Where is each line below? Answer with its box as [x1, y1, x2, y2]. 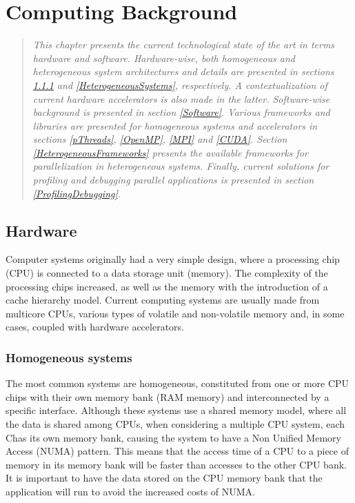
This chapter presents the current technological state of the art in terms [32, 37, 335, 52]
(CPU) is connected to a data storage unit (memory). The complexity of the [6, 266, 328, 280]
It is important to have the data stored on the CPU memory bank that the [6, 471, 323, 485]
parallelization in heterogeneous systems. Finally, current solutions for [32, 159, 329, 173]
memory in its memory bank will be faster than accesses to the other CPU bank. [6, 457, 347, 471]
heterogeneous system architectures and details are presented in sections [32, 64, 334, 79]
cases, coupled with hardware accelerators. [6, 319, 184, 334]
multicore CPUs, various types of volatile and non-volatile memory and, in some [6, 306, 345, 320]
